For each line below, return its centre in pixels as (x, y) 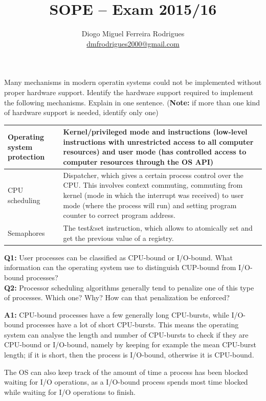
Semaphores (26, 232)
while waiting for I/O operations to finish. (70, 392)
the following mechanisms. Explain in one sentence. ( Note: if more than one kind (132, 102)
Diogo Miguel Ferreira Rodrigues (133, 34)
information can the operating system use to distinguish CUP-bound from (120, 267)
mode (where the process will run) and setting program (150, 205)
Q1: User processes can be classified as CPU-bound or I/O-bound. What (119, 257)
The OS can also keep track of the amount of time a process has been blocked (126, 372)
